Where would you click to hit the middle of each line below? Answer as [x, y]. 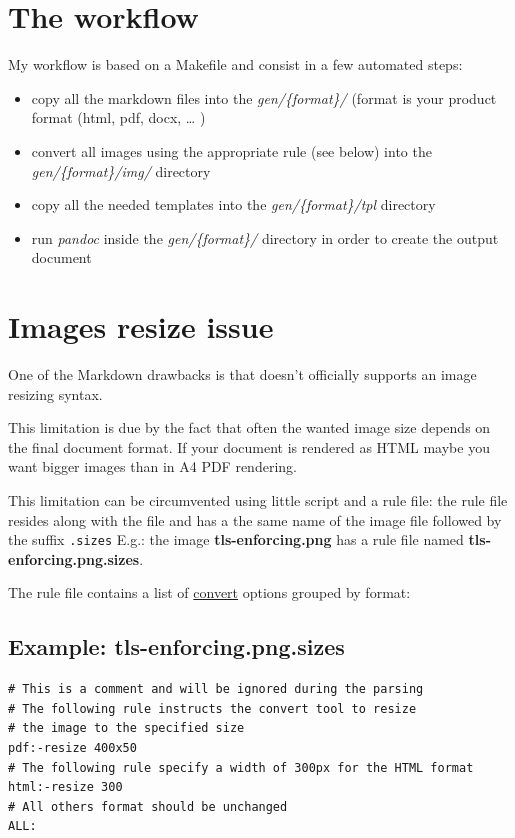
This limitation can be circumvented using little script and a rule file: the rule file [258, 499]
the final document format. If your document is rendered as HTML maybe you [249, 446]
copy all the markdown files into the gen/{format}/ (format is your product [264, 97]
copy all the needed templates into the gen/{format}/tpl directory [233, 204]
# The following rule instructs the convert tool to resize [212, 708]
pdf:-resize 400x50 [72, 747]
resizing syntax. [55, 393]
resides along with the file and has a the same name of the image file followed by [255, 519]
